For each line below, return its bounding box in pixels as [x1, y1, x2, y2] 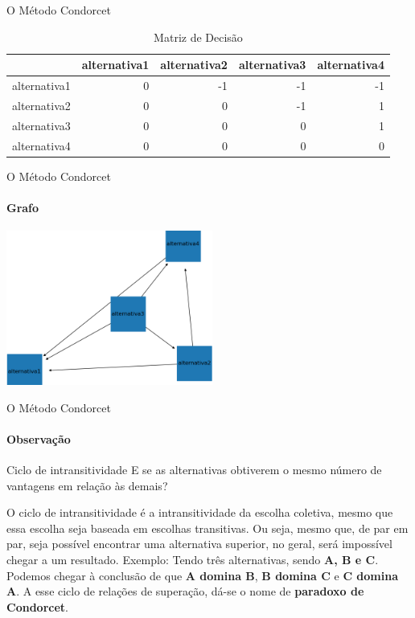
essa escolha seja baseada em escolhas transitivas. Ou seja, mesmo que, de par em [6, 519, 409, 536]
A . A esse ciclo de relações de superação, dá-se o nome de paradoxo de [6, 583, 364, 600]
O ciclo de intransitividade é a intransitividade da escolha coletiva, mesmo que [6, 504, 393, 521]
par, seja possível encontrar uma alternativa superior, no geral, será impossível [6, 535, 392, 552]
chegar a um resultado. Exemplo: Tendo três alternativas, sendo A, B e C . [6, 551, 379, 567]
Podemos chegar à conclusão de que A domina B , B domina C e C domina [6, 567, 399, 583]
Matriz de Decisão [154, 28, 243, 45]
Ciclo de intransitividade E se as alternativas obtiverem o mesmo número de [6, 461, 382, 478]
